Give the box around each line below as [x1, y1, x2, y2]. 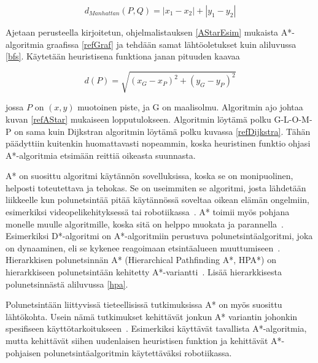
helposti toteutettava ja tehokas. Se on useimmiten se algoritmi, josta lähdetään [6, 181, 306, 194]
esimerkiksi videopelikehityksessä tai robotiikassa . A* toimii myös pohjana [6, 205, 290, 218]
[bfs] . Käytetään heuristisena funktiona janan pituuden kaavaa [6, 50, 240, 63]
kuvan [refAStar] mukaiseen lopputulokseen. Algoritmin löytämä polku [6, 112, 271, 125]
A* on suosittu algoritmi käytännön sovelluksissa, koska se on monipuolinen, [6, 169, 293, 182]
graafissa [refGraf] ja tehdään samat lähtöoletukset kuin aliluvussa [46, 37, 297, 50]
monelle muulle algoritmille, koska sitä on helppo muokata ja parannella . [6, 217, 284, 230]
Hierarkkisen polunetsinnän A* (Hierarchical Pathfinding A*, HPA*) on [6, 253, 276, 266]
